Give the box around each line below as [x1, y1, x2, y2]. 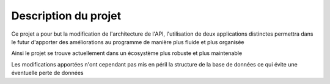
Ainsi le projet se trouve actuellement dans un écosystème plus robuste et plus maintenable [11, 50, 243, 57]
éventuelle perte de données [11, 69, 84, 77]
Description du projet [11, 9, 122, 22]
